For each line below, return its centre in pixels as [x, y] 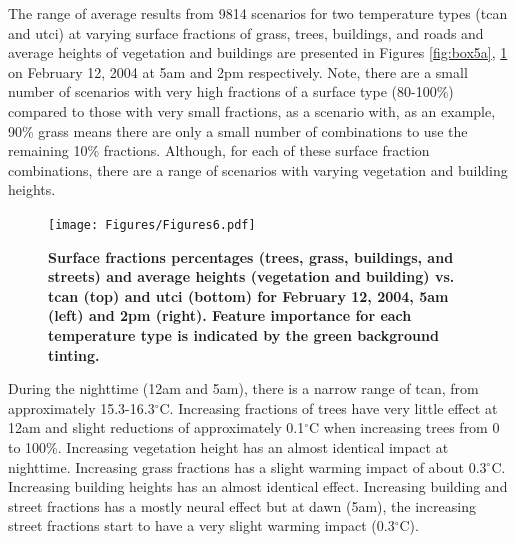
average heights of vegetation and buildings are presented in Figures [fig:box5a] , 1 [258, 52]
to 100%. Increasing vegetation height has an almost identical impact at [228, 446]
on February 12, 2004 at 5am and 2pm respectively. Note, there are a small [238, 71]
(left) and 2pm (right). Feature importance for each [230, 315]
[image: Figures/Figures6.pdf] [152, 224]
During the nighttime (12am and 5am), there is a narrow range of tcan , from [243, 388]
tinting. [74, 354]
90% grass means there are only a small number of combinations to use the [238, 130]
